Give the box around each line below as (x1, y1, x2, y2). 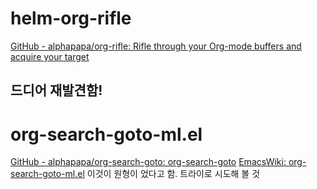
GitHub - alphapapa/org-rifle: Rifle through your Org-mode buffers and (10, 40, 302, 52)
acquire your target (10, 50, 90, 62)
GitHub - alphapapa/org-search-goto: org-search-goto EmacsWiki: (10, 156, 287, 168)
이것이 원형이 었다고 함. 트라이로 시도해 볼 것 (86, 168, 261, 180)
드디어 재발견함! (10, 82, 103, 99)
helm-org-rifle (10, 7, 132, 30)
